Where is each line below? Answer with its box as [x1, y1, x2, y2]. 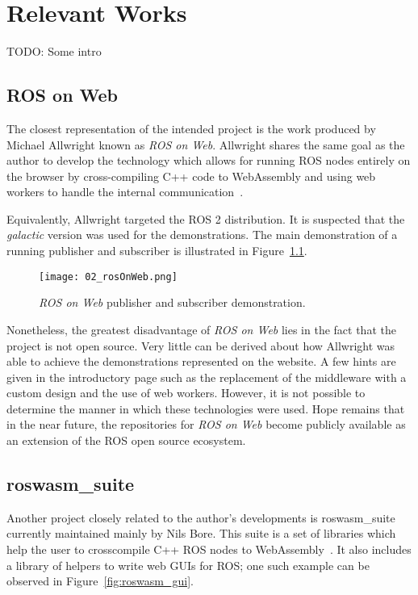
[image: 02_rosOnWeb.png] [39, 270, 178, 283]
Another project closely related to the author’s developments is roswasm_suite [6, 509, 395, 526]
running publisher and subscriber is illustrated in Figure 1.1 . [6, 242, 307, 259]
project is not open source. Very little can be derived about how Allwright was [6, 337, 395, 354]
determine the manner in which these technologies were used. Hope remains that [6, 400, 405, 417]
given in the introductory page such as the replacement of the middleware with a [6, 368, 407, 385]
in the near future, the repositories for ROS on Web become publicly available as [6, 416, 406, 433]
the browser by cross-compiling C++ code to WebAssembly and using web [6, 167, 376, 184]
